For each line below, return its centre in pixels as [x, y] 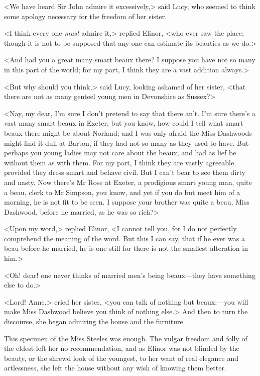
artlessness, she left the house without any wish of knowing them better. [115, 368]
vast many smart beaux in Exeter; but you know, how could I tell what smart [124, 123]
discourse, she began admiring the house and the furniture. [95, 321]
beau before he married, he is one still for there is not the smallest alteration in [126, 248]
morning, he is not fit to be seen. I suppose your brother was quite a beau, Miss [127, 202]
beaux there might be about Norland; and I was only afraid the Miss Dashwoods [128, 132]
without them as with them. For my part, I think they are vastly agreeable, [120, 162]
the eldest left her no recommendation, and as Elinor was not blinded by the [122, 348]
